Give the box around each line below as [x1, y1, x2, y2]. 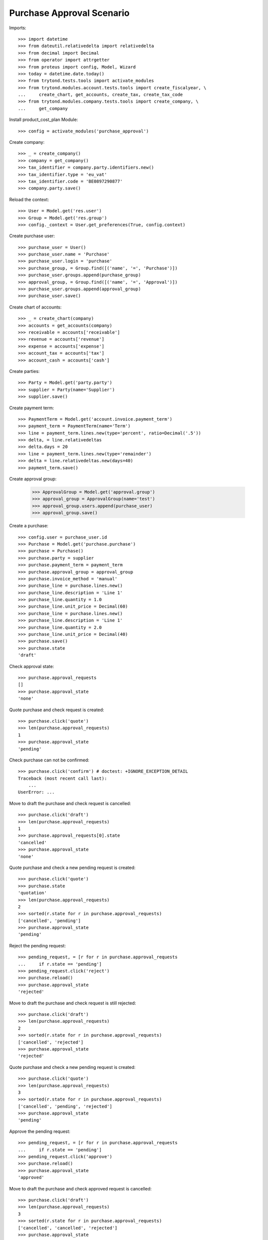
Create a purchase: [9, 523, 49, 529]
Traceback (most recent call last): [18, 775, 107, 781]
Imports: [9, 25, 27, 31]
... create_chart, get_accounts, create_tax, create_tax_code [18, 92, 183, 98]
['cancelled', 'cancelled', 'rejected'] [18, 1225, 118, 1231]
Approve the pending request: [9, 1128, 70, 1134]
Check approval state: [9, 663, 54, 669]
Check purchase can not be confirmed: [9, 757, 89, 763]
